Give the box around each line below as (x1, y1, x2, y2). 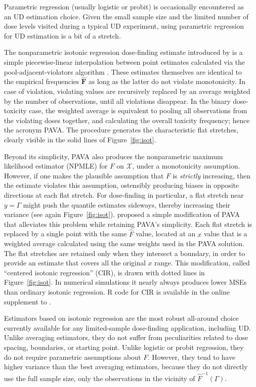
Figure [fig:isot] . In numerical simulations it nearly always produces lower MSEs (4, 277, 247, 287)
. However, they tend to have (147, 351, 235, 362)
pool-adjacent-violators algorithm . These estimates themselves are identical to (4, 66, 242, 77)
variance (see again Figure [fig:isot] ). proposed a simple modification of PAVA (4, 209, 240, 219)
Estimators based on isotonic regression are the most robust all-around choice (4, 313, 239, 323)
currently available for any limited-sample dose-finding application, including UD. (4, 322, 251, 333)
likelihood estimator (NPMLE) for (4, 161, 108, 171)
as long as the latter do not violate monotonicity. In (88, 76, 246, 86)
